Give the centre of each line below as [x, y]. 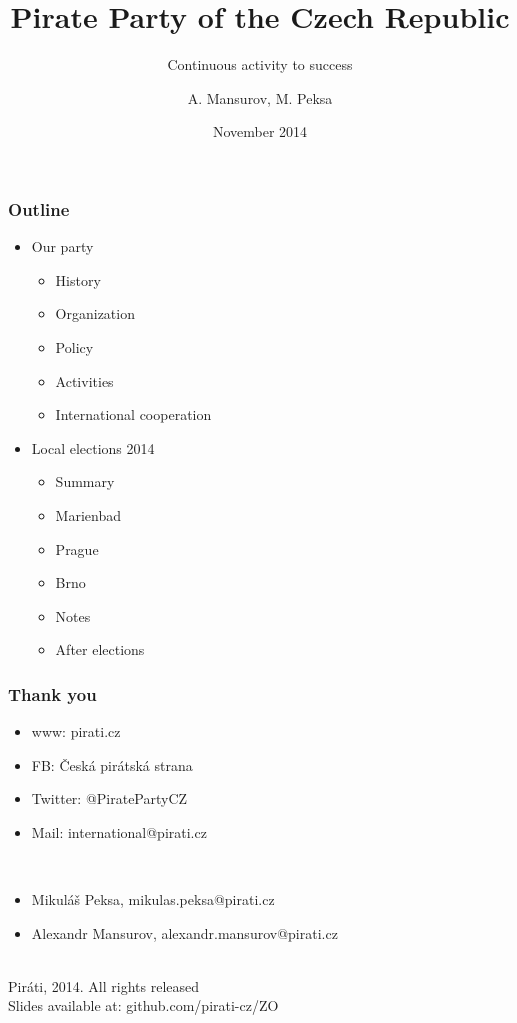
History [78, 279]
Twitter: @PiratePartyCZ [109, 798]
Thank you [52, 693]
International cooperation [133, 414]
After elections [100, 649]
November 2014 [260, 131]
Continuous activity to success [260, 64]
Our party [62, 246]
